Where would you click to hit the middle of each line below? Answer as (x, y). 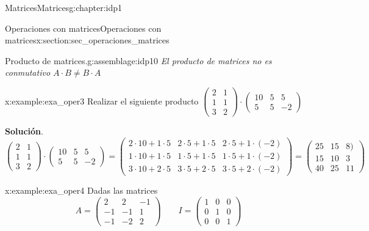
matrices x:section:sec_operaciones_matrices (87, 40)
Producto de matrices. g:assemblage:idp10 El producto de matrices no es (138, 60)
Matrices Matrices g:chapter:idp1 (64, 7)
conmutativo (28, 72)
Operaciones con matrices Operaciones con (83, 28)
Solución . (24, 131)
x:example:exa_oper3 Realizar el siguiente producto (102, 101)
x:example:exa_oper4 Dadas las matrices (81, 190)
